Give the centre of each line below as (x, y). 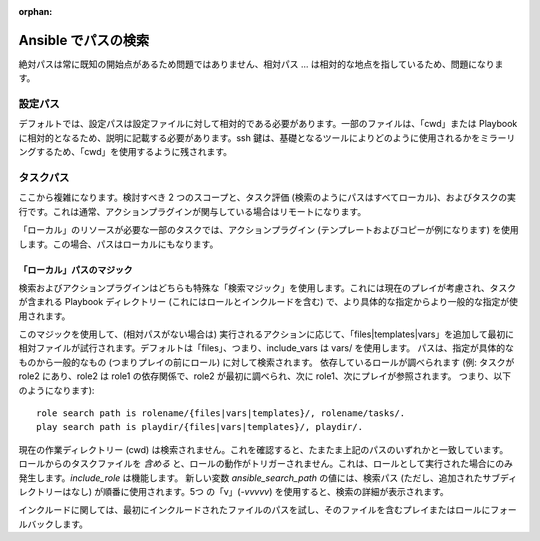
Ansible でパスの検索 (84, 40)
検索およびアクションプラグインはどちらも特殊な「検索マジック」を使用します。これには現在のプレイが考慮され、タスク (267, 287)
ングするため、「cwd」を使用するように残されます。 (125, 152)
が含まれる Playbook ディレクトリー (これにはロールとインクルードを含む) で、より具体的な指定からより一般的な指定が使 (268, 302)
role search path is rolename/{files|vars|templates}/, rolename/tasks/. (221, 413)
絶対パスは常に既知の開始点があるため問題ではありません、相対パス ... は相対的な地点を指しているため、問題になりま (261, 64)
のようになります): (56, 390)
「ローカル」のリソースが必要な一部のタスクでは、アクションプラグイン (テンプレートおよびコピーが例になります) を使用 (268, 230)
